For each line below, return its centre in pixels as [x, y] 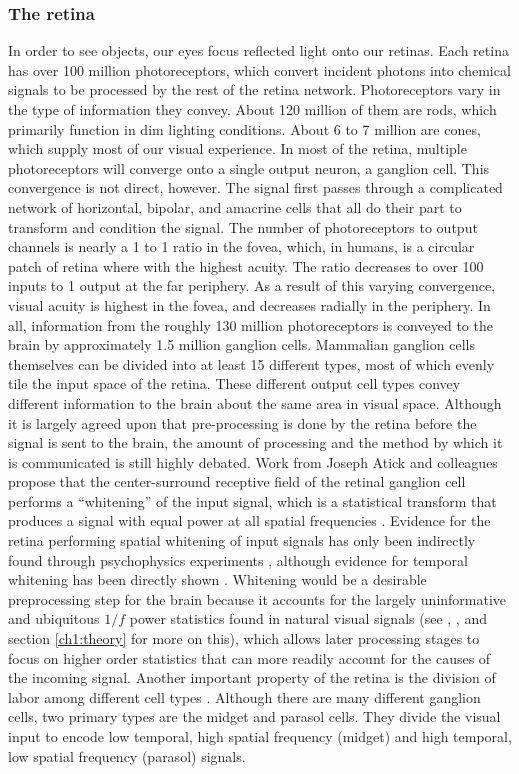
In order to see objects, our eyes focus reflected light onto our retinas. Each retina [258, 50]
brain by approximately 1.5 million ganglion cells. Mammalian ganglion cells [241, 344]
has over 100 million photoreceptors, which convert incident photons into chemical [259, 69]
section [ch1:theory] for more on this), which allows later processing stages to [244, 638]
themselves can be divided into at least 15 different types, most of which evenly [251, 363]
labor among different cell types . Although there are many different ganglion [244, 696]
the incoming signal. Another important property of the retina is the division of [252, 677]
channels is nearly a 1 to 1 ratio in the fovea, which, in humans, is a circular [241, 246]
